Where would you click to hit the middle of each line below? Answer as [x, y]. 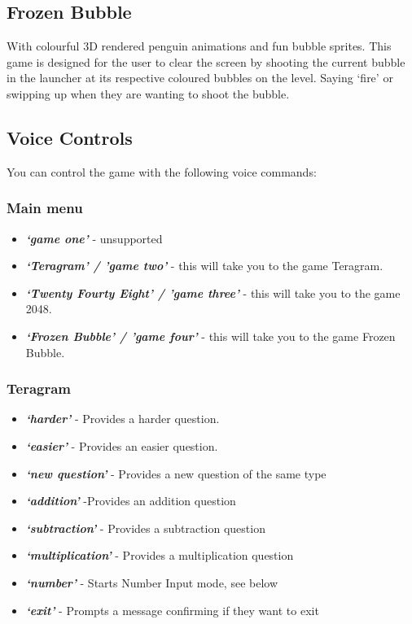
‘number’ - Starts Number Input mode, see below [152, 582]
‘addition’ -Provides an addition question [131, 501]
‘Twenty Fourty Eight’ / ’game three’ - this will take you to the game [213, 292]
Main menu [45, 208]
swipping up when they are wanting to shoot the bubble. [148, 93]
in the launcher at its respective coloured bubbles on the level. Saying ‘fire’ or [200, 78]
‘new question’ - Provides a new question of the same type [176, 473]
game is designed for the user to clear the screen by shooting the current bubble [206, 61]
